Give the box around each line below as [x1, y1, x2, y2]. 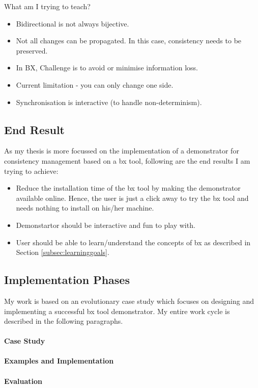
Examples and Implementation [4, 355, 114, 366]
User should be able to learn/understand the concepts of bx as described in [16, 237, 251, 247]
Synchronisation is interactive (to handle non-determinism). [16, 96, 202, 107]
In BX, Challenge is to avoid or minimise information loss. [16, 62, 198, 73]
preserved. [16, 45, 48, 56]
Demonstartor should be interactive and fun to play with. [16, 219, 195, 230]
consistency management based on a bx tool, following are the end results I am [4, 155, 250, 166]
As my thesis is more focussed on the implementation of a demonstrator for [4, 145, 239, 156]
